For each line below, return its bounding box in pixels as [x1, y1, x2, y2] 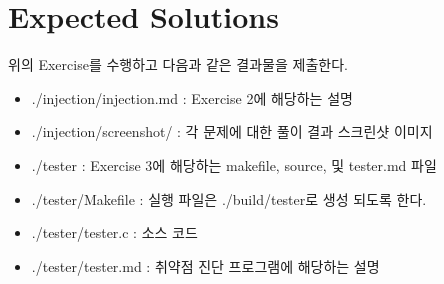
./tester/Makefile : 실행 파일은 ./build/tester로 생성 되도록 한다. [31, 188, 427, 209]
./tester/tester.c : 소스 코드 [31, 222, 198, 243]
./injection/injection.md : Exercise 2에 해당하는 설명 [31, 87, 353, 108]
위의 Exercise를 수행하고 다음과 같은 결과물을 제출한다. [8, 54, 348, 75]
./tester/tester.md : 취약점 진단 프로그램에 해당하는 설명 [31, 255, 380, 276]
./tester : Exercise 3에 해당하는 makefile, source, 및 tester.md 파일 [31, 154, 437, 175]
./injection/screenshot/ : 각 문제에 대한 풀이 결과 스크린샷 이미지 [31, 121, 433, 142]
